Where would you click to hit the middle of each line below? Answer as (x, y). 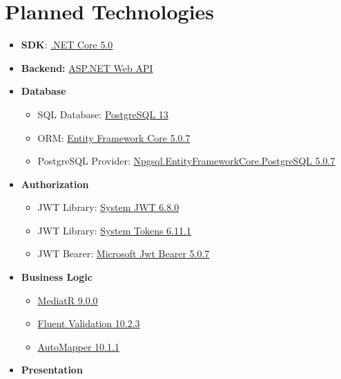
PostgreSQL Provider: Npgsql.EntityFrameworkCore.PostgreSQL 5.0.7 (186, 161)
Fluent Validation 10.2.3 (89, 323)
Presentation (52, 370)
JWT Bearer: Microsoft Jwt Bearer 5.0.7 (124, 253)
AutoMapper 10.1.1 (78, 346)
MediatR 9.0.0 (68, 300)
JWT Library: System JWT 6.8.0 (108, 207)
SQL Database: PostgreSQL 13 (103, 114)
